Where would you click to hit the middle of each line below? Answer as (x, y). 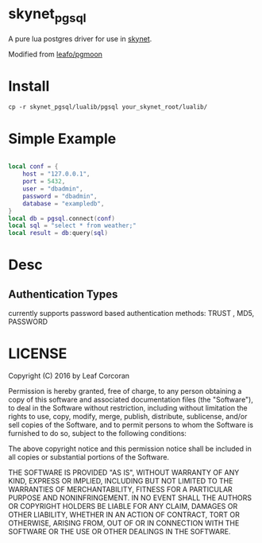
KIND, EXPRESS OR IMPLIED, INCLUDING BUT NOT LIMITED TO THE (121, 481)
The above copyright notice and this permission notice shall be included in (130, 449)
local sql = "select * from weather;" (72, 226)
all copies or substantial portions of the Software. (89, 457)
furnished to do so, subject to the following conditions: (97, 433)
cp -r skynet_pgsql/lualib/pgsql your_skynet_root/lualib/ (108, 107)
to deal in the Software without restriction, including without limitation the (128, 408)
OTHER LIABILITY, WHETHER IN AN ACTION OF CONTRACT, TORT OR (124, 515)
